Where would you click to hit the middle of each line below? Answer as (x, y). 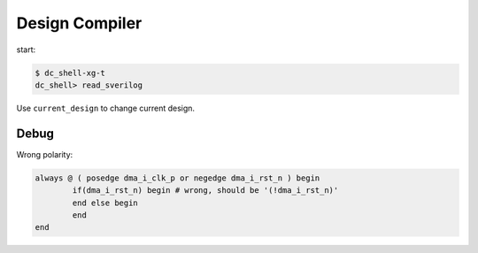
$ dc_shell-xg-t (70, 73)
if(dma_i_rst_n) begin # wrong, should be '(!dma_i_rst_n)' (205, 191)
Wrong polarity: (45, 154)
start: (26, 50)
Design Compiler (79, 23)
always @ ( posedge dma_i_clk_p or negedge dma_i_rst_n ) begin (177, 178)
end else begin (105, 203)
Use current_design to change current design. (105, 108)
